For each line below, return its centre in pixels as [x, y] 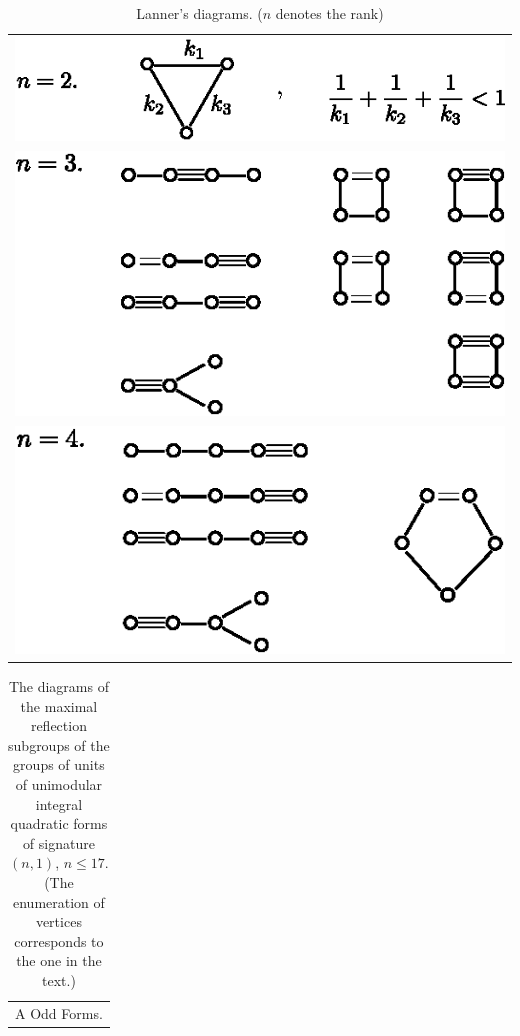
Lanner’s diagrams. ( [199, 13]
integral [59, 803]
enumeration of [59, 901]
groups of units [59, 764]
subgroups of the [59, 744]
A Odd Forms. [59, 1012]
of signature [58, 842]
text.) [58, 979]
